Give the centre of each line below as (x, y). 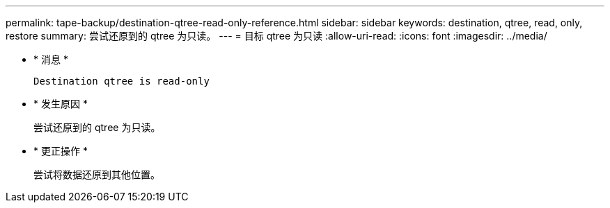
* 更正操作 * (61, 151)
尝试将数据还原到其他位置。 (97, 174)
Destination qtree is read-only (122, 81)
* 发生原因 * (61, 104)
